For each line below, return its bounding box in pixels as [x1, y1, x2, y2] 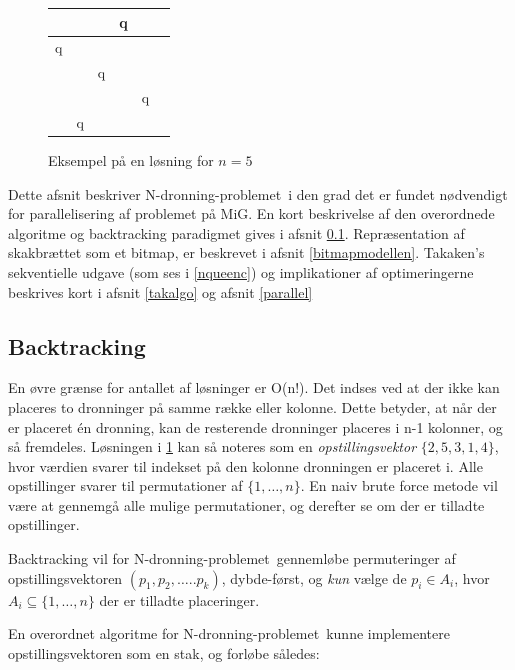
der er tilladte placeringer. [99, 589, 260, 610]
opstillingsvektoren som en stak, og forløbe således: [8, 642, 320, 663]
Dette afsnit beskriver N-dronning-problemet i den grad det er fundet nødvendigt [8, 183, 508, 204]
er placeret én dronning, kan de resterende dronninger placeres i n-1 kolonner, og [8, 416, 503, 437]
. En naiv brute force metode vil [300, 475, 498, 496]
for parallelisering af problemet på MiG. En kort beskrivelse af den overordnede [8, 203, 495, 224]
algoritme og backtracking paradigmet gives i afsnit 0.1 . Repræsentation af [8, 222, 465, 243]
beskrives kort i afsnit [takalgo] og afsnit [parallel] [8, 281, 313, 302]
